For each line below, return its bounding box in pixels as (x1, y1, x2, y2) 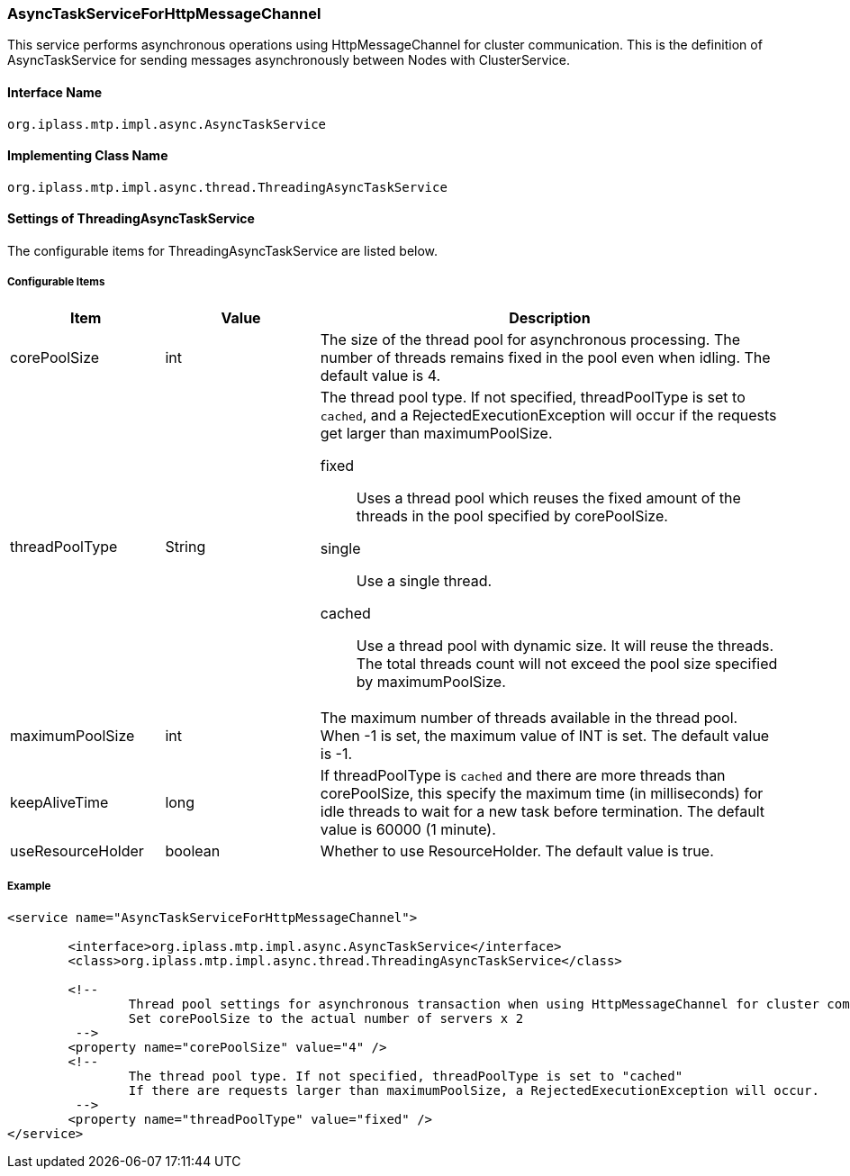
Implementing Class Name (7, 148, 168, 164)
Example (7, 880, 51, 893)
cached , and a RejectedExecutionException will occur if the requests (320, 405, 777, 424)
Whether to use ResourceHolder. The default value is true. (320, 841, 714, 860)
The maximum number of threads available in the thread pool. (320, 708, 738, 727)
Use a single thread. (356, 571, 493, 590)
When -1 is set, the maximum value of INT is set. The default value (320, 726, 770, 745)
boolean (165, 841, 221, 860)
